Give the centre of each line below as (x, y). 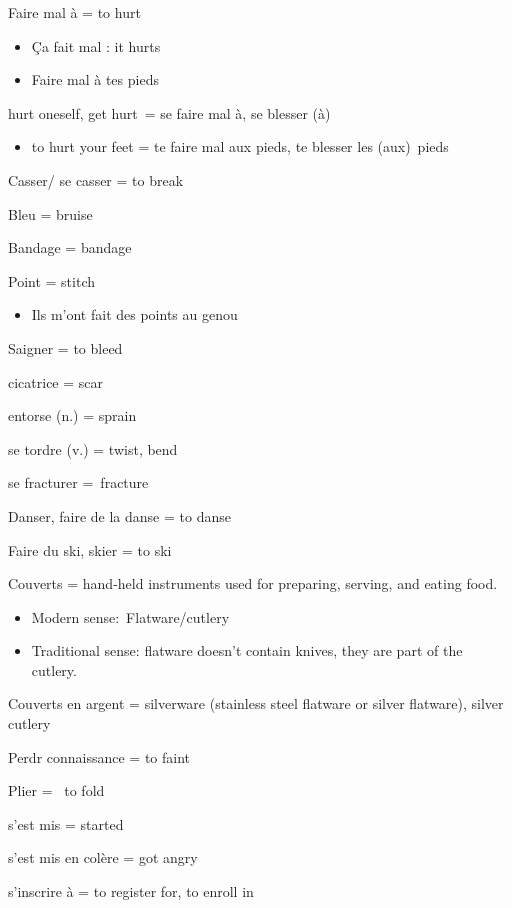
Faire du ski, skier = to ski (90, 549)
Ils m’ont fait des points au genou (134, 314)
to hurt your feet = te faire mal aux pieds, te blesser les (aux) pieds (240, 146)
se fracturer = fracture (78, 482)
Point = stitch (51, 280)
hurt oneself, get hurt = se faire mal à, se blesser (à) (169, 112)
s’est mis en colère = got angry (103, 857)
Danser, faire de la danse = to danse (119, 515)
